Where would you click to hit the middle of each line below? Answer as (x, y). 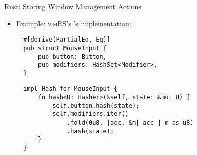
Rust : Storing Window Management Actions (73, 6)
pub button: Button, (72, 56)
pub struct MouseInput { (65, 48)
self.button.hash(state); (96, 106)
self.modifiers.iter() (90, 114)
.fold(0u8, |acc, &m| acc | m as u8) (130, 123)
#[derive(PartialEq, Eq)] (67, 40)
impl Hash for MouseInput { (71, 89)
